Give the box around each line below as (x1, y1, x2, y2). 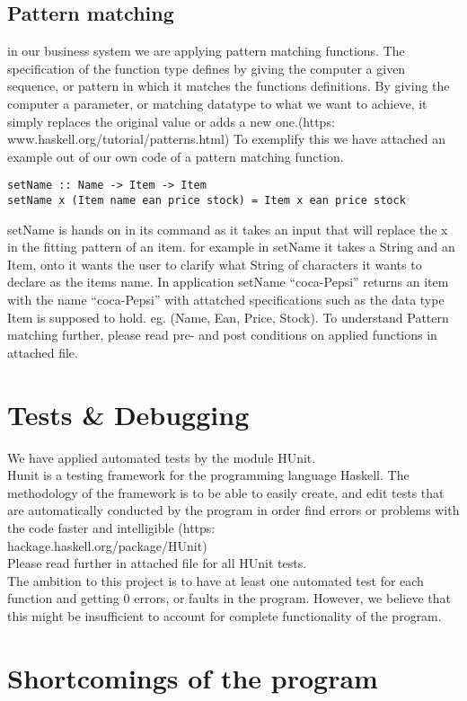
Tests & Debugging (7, 395, 250, 432)
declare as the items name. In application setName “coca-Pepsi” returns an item (7, 272, 449, 291)
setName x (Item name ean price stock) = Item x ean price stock (7, 194, 406, 208)
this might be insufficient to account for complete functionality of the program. (7, 606, 442, 625)
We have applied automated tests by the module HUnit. (7, 448, 316, 466)
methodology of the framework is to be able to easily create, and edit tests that (7, 483, 445, 501)
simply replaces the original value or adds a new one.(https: (7, 111, 335, 130)
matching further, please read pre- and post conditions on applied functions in (7, 325, 437, 344)
